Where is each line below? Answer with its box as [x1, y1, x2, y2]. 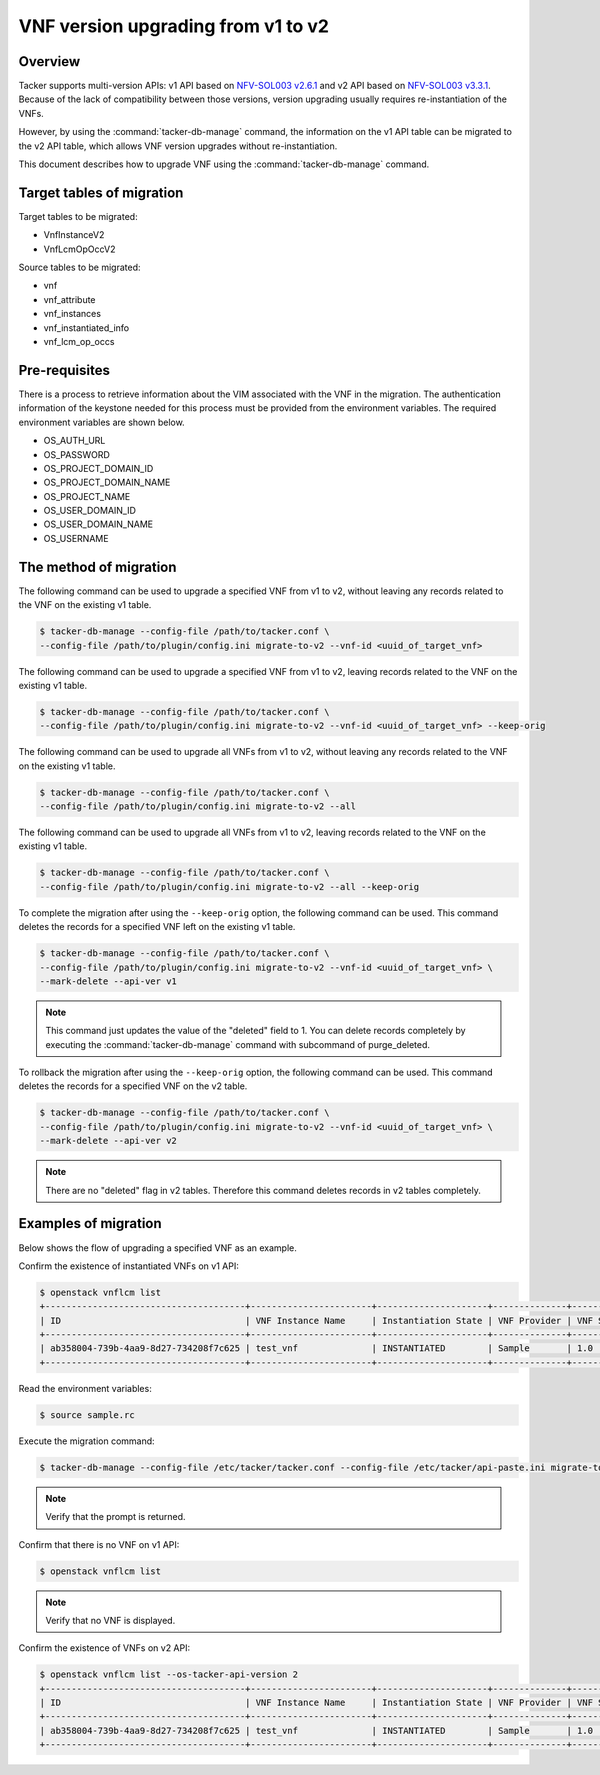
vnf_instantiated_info [43, 321, 130, 334]
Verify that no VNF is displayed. [45, 1614, 176, 1626]
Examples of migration [18, 1215, 162, 1232]
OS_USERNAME [43, 532, 109, 544]
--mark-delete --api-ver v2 [39, 1135, 177, 1147]
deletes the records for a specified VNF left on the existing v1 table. [18, 921, 296, 933]
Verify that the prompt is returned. [45, 1511, 186, 1523]
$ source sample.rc [39, 1409, 135, 1420]
